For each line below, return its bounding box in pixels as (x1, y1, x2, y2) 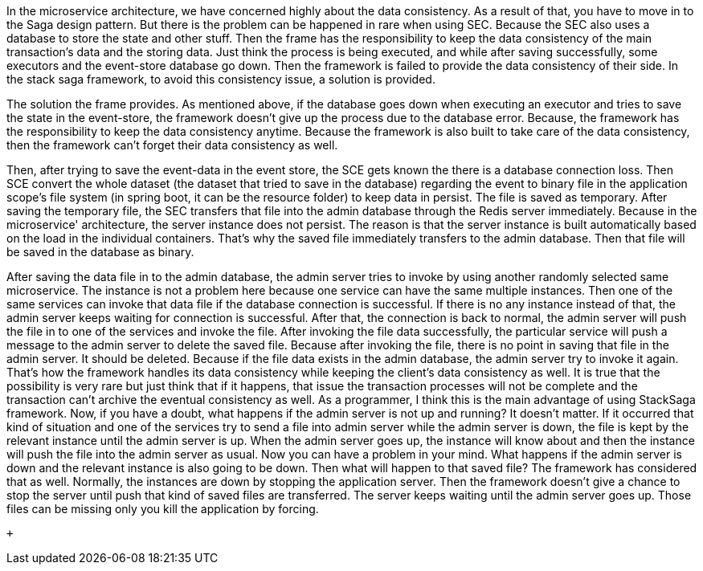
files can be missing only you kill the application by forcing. (6, 502, 319, 516)
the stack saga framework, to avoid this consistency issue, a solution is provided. (6, 72, 435, 86)
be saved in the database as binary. (6, 245, 194, 259)
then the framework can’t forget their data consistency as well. (6, 138, 338, 152)
